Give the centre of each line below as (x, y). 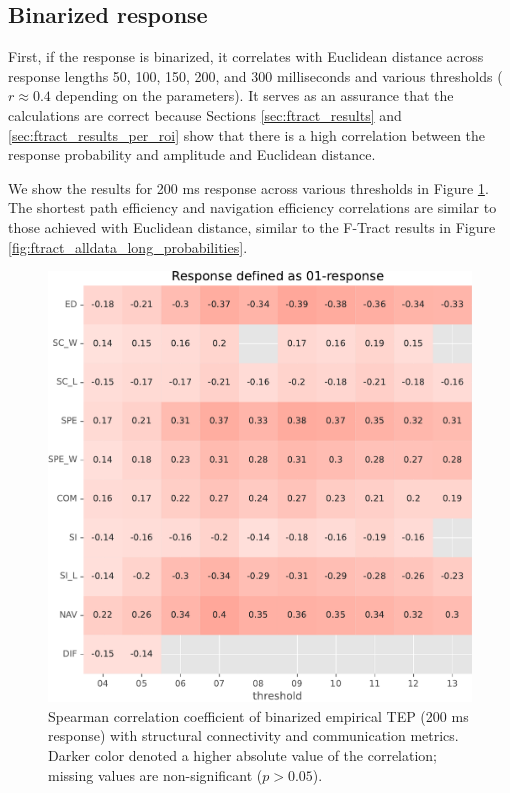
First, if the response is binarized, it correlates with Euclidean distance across (246, 56)
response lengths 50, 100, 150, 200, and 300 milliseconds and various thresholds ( (255, 75)
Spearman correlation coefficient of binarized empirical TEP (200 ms (258, 715)
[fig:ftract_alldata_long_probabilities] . (128, 246)
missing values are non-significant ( (155, 774)
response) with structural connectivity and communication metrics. (253, 735)
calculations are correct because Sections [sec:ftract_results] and (205, 114)
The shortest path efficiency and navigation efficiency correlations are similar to (252, 207)
